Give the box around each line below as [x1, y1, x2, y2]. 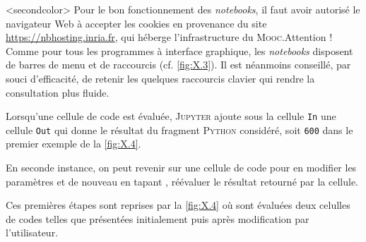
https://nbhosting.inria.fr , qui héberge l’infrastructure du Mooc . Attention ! [6, 30, 333, 44]
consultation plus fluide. [6, 85, 110, 99]
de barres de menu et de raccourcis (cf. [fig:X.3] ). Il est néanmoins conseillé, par [6, 57, 351, 72]
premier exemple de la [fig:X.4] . [6, 136, 141, 151]
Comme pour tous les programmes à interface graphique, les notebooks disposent [6, 43, 353, 58]
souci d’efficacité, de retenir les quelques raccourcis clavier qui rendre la [6, 71, 315, 85]
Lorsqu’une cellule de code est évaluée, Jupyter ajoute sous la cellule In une [6, 109, 336, 123]
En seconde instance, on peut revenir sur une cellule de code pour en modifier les [6, 160, 357, 175]
